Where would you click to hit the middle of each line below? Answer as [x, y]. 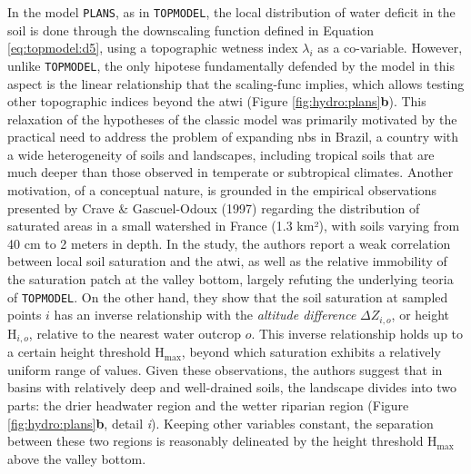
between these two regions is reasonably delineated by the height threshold [215, 441]
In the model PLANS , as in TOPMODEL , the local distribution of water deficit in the [231, 12]
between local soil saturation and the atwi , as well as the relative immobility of [227, 261]
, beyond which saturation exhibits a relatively [311, 352]
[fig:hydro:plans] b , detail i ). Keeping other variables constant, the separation [220, 423]
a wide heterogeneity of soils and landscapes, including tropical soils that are [221, 154]
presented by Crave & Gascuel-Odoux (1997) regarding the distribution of [214, 207]
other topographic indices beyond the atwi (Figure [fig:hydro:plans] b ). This [217, 101]
